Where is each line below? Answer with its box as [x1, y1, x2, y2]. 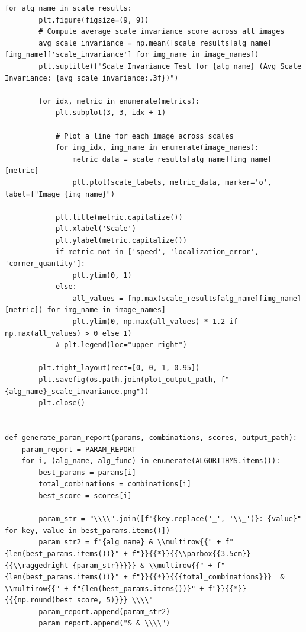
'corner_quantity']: [5, 259, 86, 268]
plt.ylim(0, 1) [72, 271, 132, 280]
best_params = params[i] [38, 468, 136, 477]
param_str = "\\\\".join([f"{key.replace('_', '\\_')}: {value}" [38, 515, 302, 524]
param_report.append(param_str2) [38, 607, 170, 616]
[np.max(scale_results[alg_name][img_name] [127, 294, 302, 303]
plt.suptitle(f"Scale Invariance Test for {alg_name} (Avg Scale [38, 62, 302, 70]
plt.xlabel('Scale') [55, 224, 136, 233]
